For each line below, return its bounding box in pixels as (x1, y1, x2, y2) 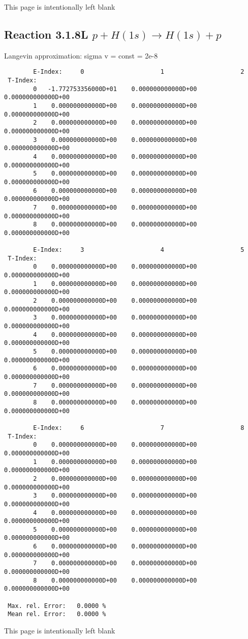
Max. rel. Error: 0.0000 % (8, 602, 106, 609)
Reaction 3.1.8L (4, 26, 88, 42)
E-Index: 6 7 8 (33, 424, 244, 431)
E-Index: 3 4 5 (33, 246, 244, 254)
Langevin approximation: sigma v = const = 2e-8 (4, 50, 158, 61)
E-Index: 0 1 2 (33, 68, 244, 76)
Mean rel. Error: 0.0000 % (8, 611, 106, 618)
